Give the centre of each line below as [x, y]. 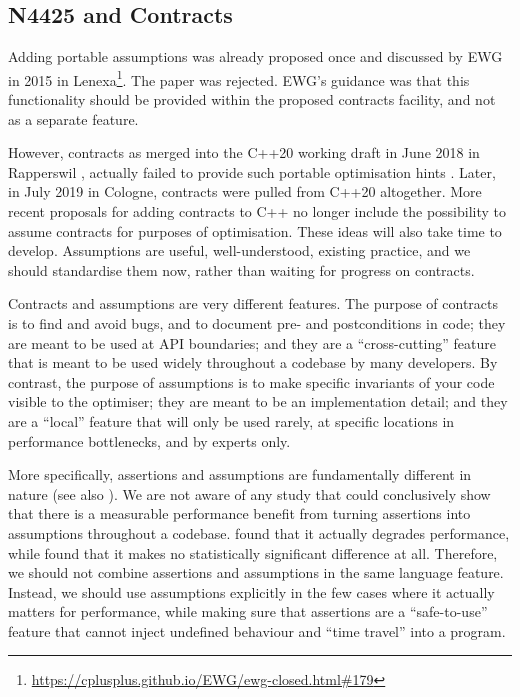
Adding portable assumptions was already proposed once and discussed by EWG [255, 56]
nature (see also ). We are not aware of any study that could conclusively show [249, 493]
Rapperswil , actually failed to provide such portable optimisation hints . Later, [252, 171]
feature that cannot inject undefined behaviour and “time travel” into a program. [257, 630]
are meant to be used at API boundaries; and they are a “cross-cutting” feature [252, 342]
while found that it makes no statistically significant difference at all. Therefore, [253, 552]
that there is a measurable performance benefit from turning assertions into [239, 513]
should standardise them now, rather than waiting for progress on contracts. [241, 269]
